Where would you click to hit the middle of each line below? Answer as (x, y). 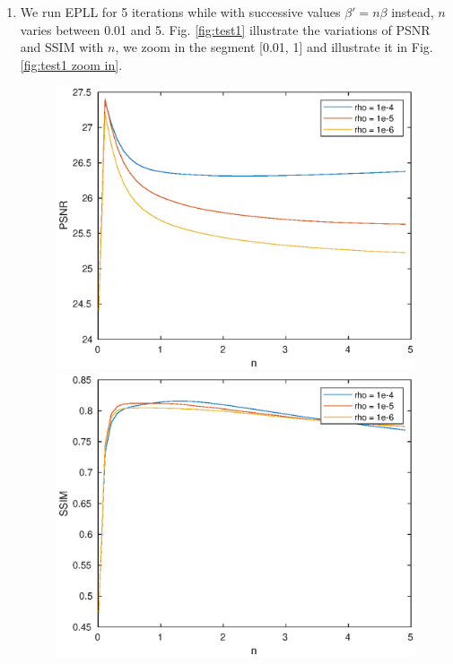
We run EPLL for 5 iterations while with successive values (180, 12)
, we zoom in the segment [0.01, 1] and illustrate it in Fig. (274, 47)
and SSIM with (62, 47)
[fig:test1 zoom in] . (71, 64)
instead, (413, 12)
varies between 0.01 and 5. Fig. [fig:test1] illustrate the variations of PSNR (225, 29)
